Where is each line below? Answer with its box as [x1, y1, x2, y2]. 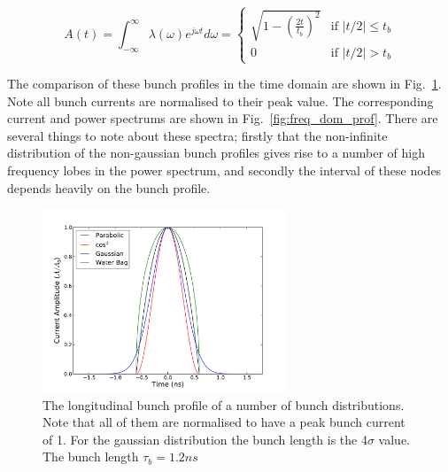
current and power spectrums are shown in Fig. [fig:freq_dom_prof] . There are [7, 109, 438, 128]
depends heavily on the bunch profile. [7, 178, 211, 197]
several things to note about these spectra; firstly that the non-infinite [7, 126, 388, 144]
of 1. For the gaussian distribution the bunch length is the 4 [42, 429, 367, 448]
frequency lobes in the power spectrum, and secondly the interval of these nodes [7, 161, 442, 180]
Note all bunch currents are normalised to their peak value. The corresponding [7, 91, 434, 110]
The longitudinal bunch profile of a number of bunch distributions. [42, 395, 405, 414]
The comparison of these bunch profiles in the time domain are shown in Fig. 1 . [7, 74, 442, 93]
